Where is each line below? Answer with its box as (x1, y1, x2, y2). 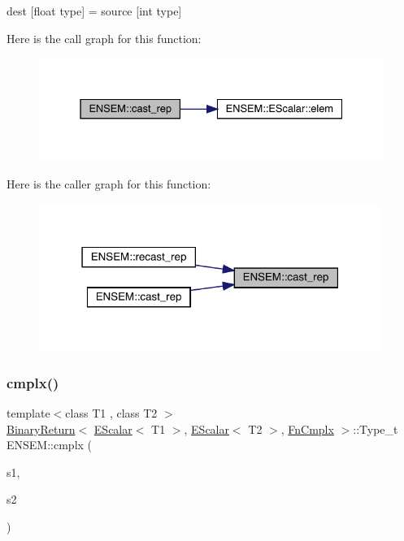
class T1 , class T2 (65, 404, 158, 421)
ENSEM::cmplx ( (7, 436, 93, 453)
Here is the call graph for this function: (7, 29, 202, 46)
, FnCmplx (280, 420, 334, 437)
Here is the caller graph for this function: (7, 175, 211, 192)
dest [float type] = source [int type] (7, 2, 182, 19)
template (7, 404, 50, 421)
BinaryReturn (7, 420, 76, 437)
